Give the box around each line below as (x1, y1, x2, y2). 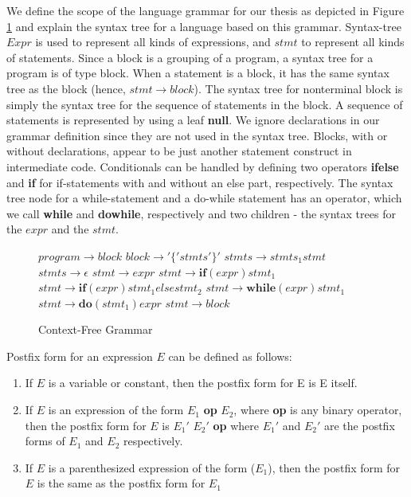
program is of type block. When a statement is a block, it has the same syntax (6, 65, 389, 81)
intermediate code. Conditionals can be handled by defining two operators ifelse (6, 158, 399, 174)
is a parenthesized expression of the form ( (48, 459, 256, 475)
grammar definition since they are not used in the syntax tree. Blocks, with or (6, 127, 388, 143)
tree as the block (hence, (6, 80, 126, 96)
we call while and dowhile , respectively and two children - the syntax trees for (6, 205, 396, 221)
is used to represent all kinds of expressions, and (35, 33, 271, 50)
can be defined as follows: (168, 347, 292, 364)
